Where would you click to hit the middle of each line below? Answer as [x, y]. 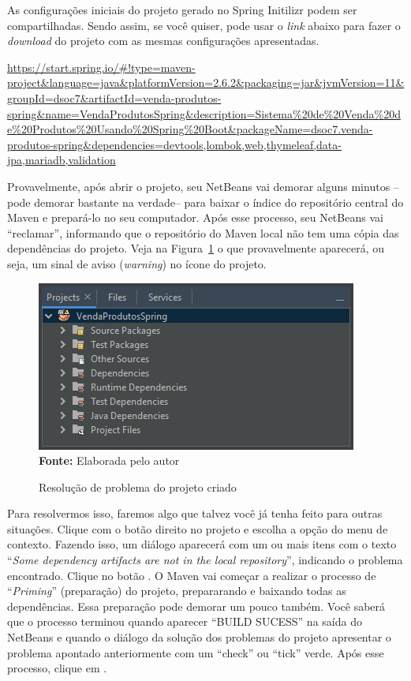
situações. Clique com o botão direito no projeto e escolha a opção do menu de [198, 528]
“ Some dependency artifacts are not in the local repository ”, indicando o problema [205, 560]
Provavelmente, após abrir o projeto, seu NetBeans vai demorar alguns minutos [199, 186]
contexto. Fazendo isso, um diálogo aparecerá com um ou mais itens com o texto [202, 544]
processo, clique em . [57, 668]
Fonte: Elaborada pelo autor [109, 460]
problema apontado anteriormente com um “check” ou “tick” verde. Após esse [196, 652]
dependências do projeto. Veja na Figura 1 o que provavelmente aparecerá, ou [196, 248]
